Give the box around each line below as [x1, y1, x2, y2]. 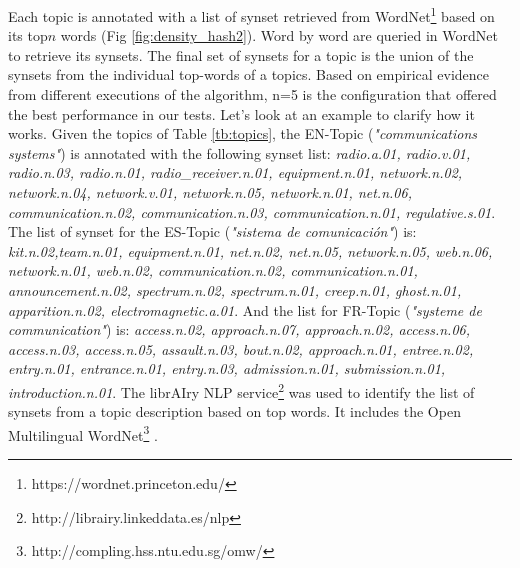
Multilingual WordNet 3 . [8, 421, 158, 445]
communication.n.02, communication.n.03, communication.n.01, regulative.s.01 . [8, 201, 496, 222]
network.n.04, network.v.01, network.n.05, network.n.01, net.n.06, [8, 182, 412, 202]
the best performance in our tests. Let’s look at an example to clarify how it [8, 103, 475, 124]
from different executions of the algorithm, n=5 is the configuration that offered [8, 84, 497, 105]
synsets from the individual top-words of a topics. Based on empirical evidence [8, 64, 490, 85]
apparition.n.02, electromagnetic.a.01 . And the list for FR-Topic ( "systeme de [8, 299, 482, 320]
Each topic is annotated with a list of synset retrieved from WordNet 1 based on [8, 3, 495, 26]
